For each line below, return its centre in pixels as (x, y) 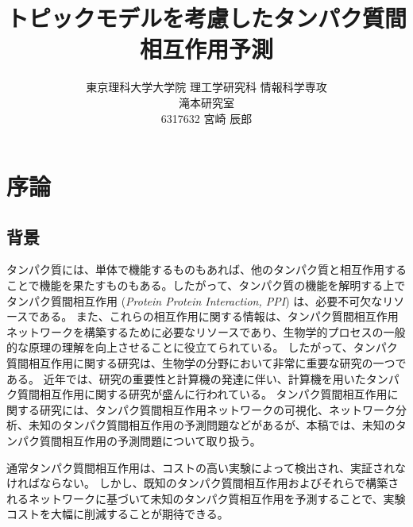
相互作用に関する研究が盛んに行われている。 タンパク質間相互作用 (213, 394)
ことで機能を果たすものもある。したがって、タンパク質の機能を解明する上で (206, 285)
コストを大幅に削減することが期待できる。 (118, 514)
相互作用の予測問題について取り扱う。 (161, 441)
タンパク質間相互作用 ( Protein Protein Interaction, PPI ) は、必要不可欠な (195, 300)
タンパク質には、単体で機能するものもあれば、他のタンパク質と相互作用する (206, 269)
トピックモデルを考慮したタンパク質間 (207, 18)
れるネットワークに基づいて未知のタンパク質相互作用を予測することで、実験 (206, 498)
